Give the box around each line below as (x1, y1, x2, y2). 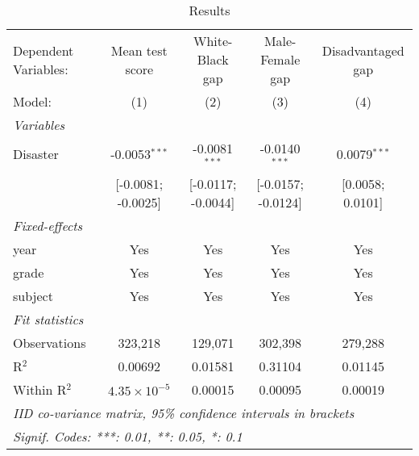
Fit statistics (13, 309, 84, 328)
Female (260, 50, 301, 69)
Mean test (110, 40, 168, 60)
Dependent (13, 40, 74, 60)
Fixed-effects (13, 215, 83, 235)
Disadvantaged (322, 40, 404, 60)
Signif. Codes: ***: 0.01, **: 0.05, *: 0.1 (13, 426, 243, 446)
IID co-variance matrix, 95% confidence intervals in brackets (13, 403, 355, 422)
